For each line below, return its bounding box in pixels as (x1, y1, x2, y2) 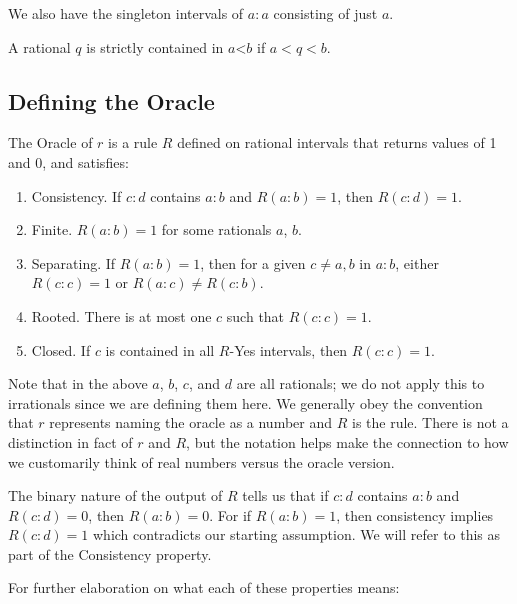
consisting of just (273, 3, 378, 23)
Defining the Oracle (8, 85, 215, 116)
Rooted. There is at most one (31, 305, 212, 326)
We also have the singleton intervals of (8, 3, 244, 23)
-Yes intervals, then (229, 339, 348, 360)
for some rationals (161, 219, 272, 240)
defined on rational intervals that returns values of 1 (177, 132, 497, 153)
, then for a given (200, 252, 306, 273)
